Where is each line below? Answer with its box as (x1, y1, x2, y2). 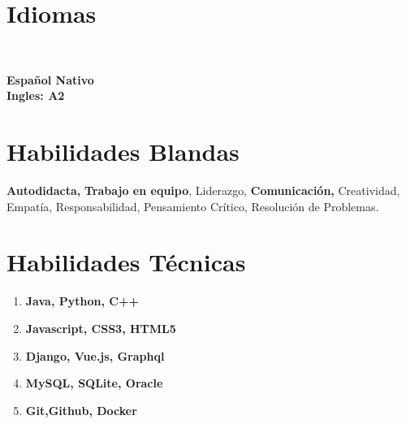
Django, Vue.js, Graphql (25, 347, 165, 364)
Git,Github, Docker (25, 401, 137, 418)
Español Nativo (6, 71, 94, 88)
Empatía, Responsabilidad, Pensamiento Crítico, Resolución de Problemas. (6, 197, 379, 214)
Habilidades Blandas (6, 135, 240, 168)
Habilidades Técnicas (6, 245, 246, 279)
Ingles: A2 (6, 87, 65, 104)
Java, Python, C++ (25, 292, 139, 309)
